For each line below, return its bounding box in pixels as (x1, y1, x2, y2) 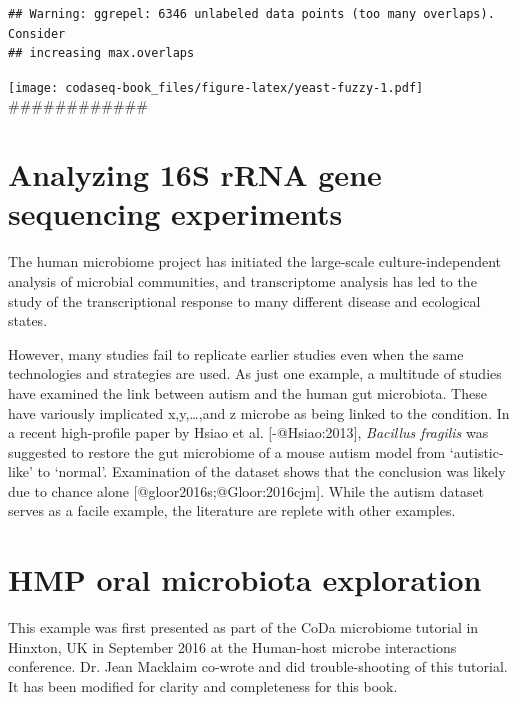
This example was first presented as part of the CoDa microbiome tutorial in (8, 617, 479, 638)
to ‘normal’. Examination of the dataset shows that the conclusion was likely (37, 461, 506, 482)
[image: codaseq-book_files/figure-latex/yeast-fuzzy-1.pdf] (8, 80, 424, 95)
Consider (8, 26, 66, 41)
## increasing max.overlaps (8, 46, 195, 61)
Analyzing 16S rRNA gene (8, 154, 382, 195)
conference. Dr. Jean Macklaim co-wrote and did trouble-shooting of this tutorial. (8, 656, 508, 677)
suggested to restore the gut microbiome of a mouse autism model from (8, 441, 446, 462)
